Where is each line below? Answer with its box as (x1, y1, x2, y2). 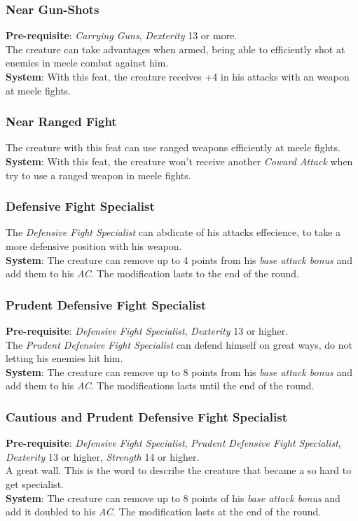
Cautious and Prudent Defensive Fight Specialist (6, 408, 287, 425)
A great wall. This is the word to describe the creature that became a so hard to (6, 463, 352, 478)
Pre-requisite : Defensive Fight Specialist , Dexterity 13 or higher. (6, 324, 289, 338)
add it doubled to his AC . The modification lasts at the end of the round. (6, 504, 322, 519)
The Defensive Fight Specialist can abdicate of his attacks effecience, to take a (6, 225, 341, 239)
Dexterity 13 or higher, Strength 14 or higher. (6, 449, 200, 464)
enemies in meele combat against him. (6, 55, 169, 70)
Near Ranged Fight (6, 113, 117, 130)
